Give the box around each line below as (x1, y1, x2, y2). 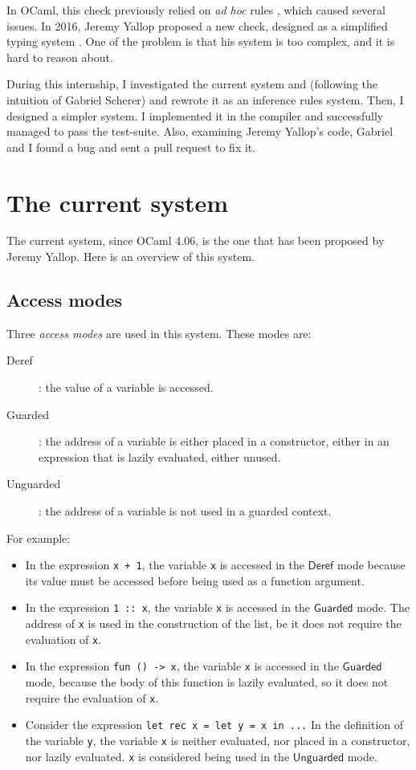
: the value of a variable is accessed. (39, 379, 214, 396)
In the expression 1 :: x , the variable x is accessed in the (25, 599, 311, 616)
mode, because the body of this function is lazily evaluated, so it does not (25, 674, 389, 691)
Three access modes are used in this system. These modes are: (6, 324, 312, 341)
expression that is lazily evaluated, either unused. (39, 448, 281, 465)
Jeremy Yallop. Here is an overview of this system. (6, 248, 255, 265)
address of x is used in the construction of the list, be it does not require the (25, 615, 402, 632)
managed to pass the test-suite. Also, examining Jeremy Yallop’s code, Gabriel (6, 123, 394, 140)
